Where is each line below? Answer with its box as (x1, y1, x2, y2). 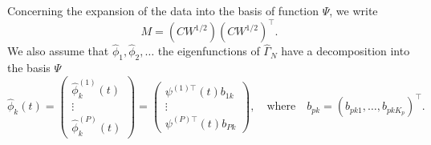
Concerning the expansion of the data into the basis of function (7, 2, 319, 18)
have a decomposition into (281, 42, 410, 59)
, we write (329, 2, 378, 18)
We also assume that (7, 42, 109, 59)
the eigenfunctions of (157, 42, 260, 59)
